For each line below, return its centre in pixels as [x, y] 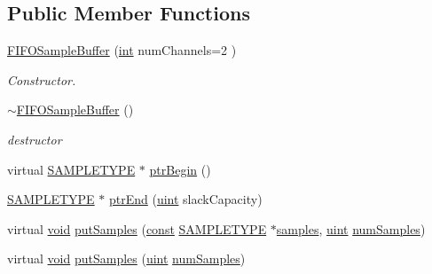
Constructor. [42, 79]
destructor [35, 139]
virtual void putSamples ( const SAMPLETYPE [137, 228]
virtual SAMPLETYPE [71, 169]
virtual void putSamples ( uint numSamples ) [126, 258]
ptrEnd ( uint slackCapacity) [185, 199]
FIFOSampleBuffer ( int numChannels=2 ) [122, 50]
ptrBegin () [180, 169]
